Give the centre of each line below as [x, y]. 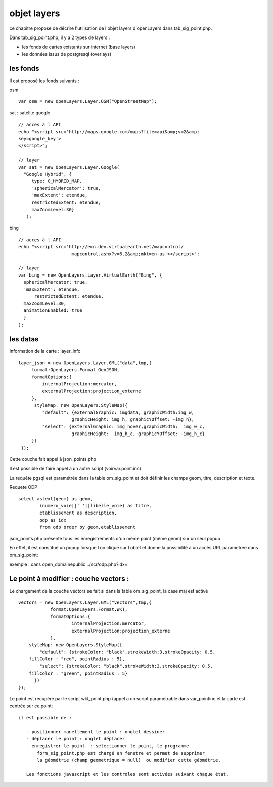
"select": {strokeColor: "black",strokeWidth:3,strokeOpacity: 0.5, [126, 666]
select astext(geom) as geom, [56, 499]
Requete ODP [24, 487]
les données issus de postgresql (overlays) [67, 54]
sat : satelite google [30, 113]
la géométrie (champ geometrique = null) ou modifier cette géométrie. [129, 760]
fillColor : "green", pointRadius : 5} [78, 673]
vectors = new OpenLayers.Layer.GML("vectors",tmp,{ [85, 602]
